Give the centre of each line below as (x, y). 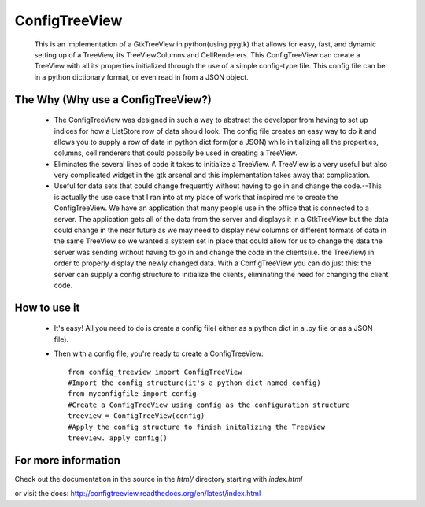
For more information (68, 460)
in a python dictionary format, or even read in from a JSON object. (141, 77)
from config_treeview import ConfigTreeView (155, 372)
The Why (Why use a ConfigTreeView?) (113, 100)
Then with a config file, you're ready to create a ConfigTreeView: (159, 353)
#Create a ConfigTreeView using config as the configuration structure (209, 405)
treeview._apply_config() (118, 438)
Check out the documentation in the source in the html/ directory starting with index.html (159, 479)
